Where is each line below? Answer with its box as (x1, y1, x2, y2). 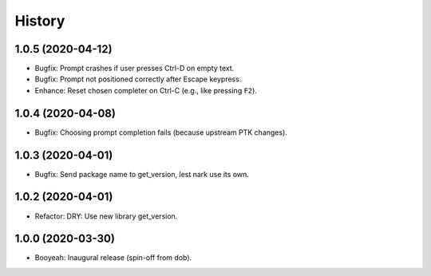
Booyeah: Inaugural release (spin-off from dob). (34, 253, 192, 262)
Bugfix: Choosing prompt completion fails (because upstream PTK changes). (34, 128, 287, 137)
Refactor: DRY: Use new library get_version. (34, 211, 178, 221)
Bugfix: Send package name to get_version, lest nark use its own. (34, 169, 249, 179)
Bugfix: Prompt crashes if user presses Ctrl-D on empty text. (34, 64, 235, 73)
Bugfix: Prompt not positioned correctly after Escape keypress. (34, 74, 242, 84)
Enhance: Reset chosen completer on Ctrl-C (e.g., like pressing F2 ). (34, 85, 257, 95)
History (14, 12, 65, 30)
